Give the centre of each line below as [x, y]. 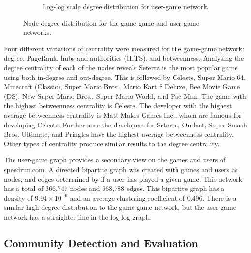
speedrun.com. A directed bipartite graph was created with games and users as [121, 169]
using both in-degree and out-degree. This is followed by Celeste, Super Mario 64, [125, 77]
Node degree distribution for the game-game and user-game [111, 23]
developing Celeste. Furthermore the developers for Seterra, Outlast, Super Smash [125, 124]
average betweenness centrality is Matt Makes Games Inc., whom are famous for [123, 115]
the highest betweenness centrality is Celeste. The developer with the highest [118, 105]
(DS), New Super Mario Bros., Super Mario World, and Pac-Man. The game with [125, 96]
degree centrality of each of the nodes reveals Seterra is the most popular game [121, 67]
